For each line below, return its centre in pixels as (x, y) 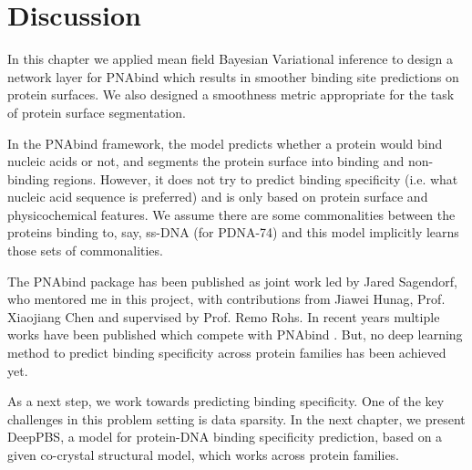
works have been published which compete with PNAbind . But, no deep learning (235, 334)
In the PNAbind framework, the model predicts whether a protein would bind (225, 143)
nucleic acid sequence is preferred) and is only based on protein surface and (218, 197)
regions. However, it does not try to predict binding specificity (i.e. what (256, 178)
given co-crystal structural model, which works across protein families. (204, 454)
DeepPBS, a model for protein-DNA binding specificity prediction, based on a (225, 437)
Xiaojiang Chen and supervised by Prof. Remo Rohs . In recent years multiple (224, 316)
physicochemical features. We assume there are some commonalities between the (231, 214)
